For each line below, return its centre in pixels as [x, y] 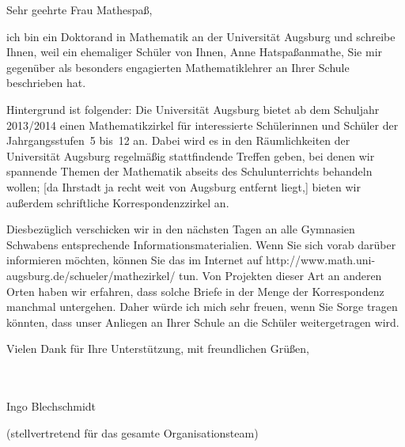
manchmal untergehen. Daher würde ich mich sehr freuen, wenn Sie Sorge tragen [202, 307]
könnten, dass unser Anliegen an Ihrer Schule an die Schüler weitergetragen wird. [203, 322]
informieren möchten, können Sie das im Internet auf [134, 260]
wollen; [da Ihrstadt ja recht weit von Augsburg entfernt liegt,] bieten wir [184, 186]
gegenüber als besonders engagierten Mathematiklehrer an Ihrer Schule [178, 67]
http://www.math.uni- [321, 260]
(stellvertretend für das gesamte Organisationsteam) [132, 432]
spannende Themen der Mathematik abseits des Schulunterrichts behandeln [189, 171]
